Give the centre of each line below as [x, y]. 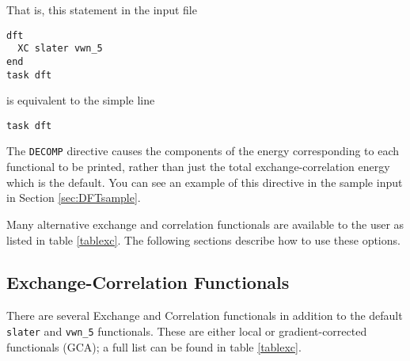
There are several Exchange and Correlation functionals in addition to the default [205, 315]
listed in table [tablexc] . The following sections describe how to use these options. [203, 239]
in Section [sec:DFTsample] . [74, 198]
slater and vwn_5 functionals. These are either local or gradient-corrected [187, 331]
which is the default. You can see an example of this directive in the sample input [205, 182]
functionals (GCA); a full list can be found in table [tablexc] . [154, 346]
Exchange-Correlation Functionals [148, 282]
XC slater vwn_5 [60, 49]
